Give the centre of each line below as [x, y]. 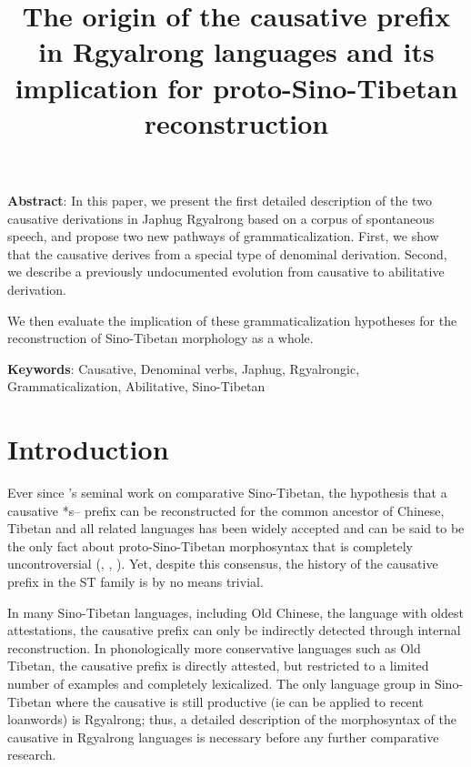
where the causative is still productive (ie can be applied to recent [240, 701]
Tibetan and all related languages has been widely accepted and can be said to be [236, 528]
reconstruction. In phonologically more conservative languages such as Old [214, 647]
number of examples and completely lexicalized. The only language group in [219, 683]
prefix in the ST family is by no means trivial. [135, 581]
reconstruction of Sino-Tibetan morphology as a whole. [160, 338]
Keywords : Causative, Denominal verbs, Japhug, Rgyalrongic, [184, 368]
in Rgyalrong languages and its [236, 51]
